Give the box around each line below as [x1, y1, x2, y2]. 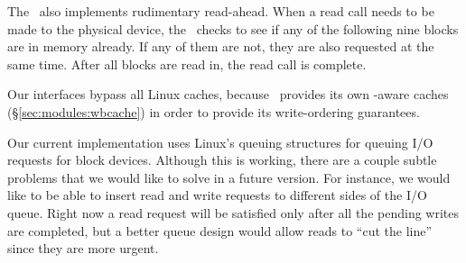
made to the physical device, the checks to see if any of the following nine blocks [7, 19, 459, 38]
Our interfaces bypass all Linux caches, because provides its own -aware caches [7, 85, 449, 104]
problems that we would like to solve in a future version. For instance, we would [7, 168, 451, 186]
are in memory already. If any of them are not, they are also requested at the [7, 37, 434, 56]
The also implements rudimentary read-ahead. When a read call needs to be [7, 2, 434, 20]
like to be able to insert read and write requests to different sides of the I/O [7, 186, 427, 204]
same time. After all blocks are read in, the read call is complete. [7, 54, 367, 73]
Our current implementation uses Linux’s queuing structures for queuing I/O [7, 132, 433, 151]
